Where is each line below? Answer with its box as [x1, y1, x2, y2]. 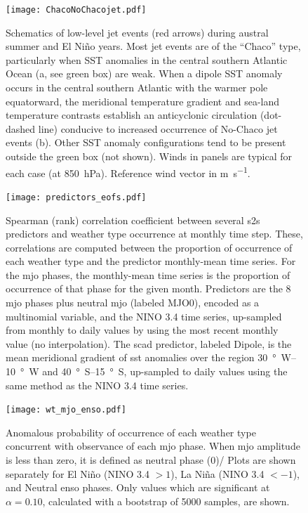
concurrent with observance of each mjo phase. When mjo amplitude [6, 439, 300, 453]
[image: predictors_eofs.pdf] [6, 192, 147, 202]
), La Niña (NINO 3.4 [170, 466, 265, 481]
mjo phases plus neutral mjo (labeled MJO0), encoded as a [6, 295, 260, 310]
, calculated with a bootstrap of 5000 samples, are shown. [42, 493, 290, 508]
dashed [6, 121, 36, 136]
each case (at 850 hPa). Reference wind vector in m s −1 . [6, 163, 250, 180]
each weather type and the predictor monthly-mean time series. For [6, 254, 296, 268]
